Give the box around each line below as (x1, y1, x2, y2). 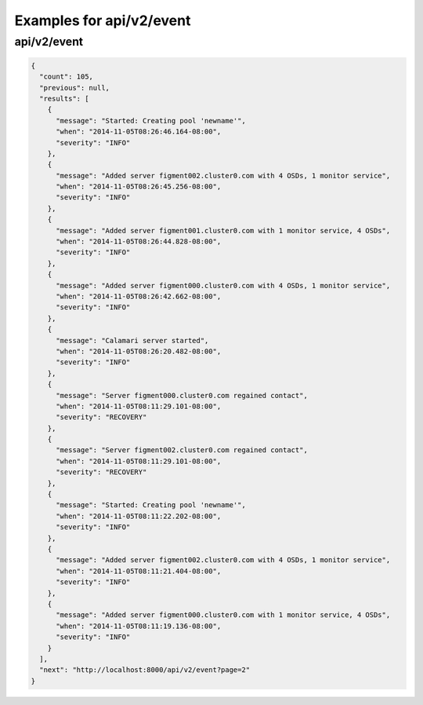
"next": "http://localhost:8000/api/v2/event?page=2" (39, 666, 251, 674)
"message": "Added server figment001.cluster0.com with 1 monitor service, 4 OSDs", (56, 226, 391, 235)
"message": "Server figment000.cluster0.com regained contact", (56, 391, 309, 400)
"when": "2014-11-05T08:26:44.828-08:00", (56, 237, 222, 247)
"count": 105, (39, 72, 94, 82)
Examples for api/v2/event (14, 12, 191, 29)
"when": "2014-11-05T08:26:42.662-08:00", (56, 292, 222, 301)
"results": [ (39, 94, 89, 103)
